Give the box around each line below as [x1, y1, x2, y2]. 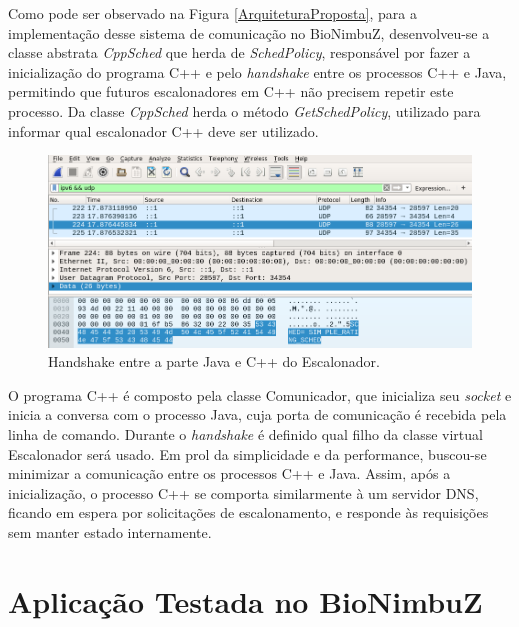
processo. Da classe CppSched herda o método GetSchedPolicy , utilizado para [8, 100, 481, 121]
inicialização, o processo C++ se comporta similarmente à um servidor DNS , [8, 482, 479, 503]
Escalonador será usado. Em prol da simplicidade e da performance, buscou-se [8, 443, 487, 464]
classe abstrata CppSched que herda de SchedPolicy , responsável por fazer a [8, 42, 471, 63]
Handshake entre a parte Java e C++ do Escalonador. [48, 351, 380, 372]
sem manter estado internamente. [8, 522, 212, 543]
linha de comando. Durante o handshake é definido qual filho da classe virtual [8, 424, 483, 445]
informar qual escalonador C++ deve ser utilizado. [8, 120, 319, 141]
